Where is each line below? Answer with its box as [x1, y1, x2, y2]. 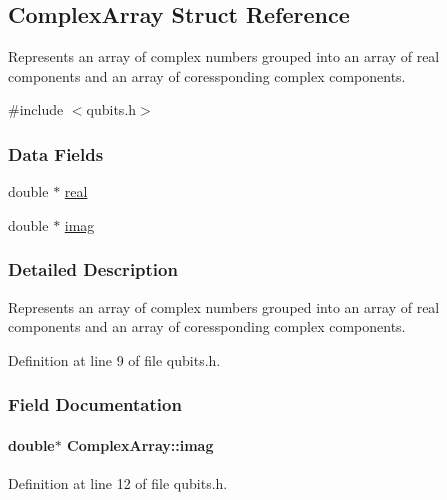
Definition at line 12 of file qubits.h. [8, 473, 228, 494]
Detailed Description [8, 257, 178, 282]
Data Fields [8, 141, 104, 166]
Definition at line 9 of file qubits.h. [8, 349, 221, 370]
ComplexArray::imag [67, 434, 214, 455]
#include [8, 99, 64, 120]
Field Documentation [8, 392, 182, 417]
